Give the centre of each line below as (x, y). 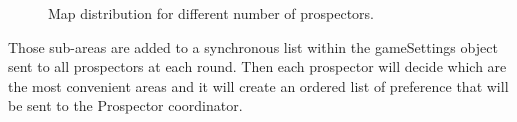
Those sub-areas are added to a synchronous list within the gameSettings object (253, 46)
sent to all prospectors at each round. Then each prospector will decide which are (257, 66)
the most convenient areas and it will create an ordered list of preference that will (258, 85)
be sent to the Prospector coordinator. (125, 105)
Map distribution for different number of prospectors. (211, 13)
